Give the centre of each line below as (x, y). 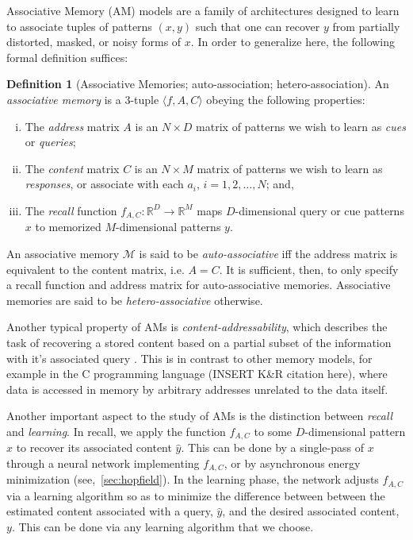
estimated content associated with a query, (110, 511)
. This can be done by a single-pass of (272, 447)
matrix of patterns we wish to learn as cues (301, 126)
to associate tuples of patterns (79, 26)
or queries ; (50, 142)
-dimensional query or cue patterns (319, 210)
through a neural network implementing (103, 463)
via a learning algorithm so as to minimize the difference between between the (196, 495)
